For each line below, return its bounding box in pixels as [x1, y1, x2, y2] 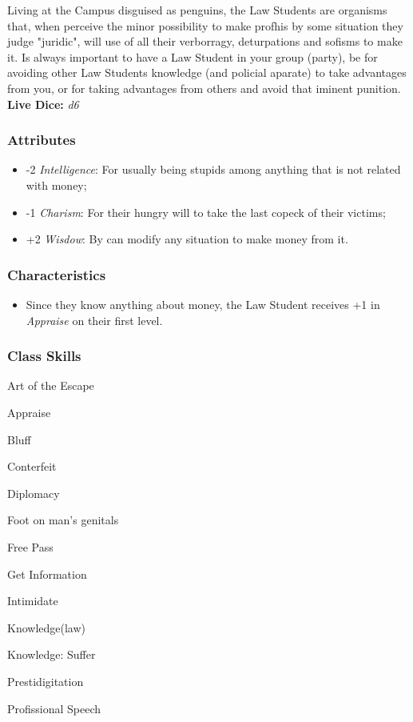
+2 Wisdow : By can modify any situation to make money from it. [26, 231, 348, 247]
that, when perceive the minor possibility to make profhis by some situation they [7, 17, 403, 34]
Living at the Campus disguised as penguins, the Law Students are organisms [7, 2, 387, 18]
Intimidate [7, 592, 58, 609]
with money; [26, 176, 87, 193]
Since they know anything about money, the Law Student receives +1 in [26, 295, 380, 312]
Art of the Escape [7, 377, 94, 394]
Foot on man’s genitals [7, 511, 119, 528]
